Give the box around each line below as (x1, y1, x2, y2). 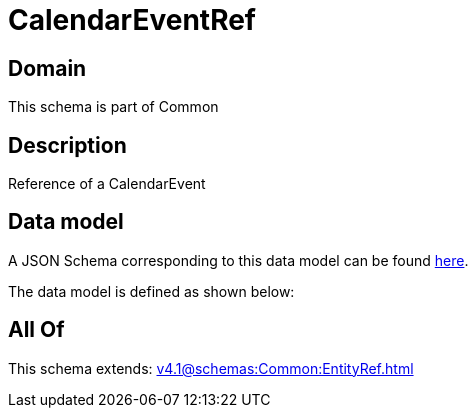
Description (8, 132, 127, 158)
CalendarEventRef (8, 3, 257, 37)
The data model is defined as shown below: (8, 282, 295, 300)
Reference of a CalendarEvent (8, 175, 206, 193)
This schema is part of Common (8, 98, 219, 116)
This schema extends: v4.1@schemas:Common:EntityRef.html (8, 359, 414, 377)
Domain (8, 55, 87, 81)
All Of (8, 317, 65, 343)
